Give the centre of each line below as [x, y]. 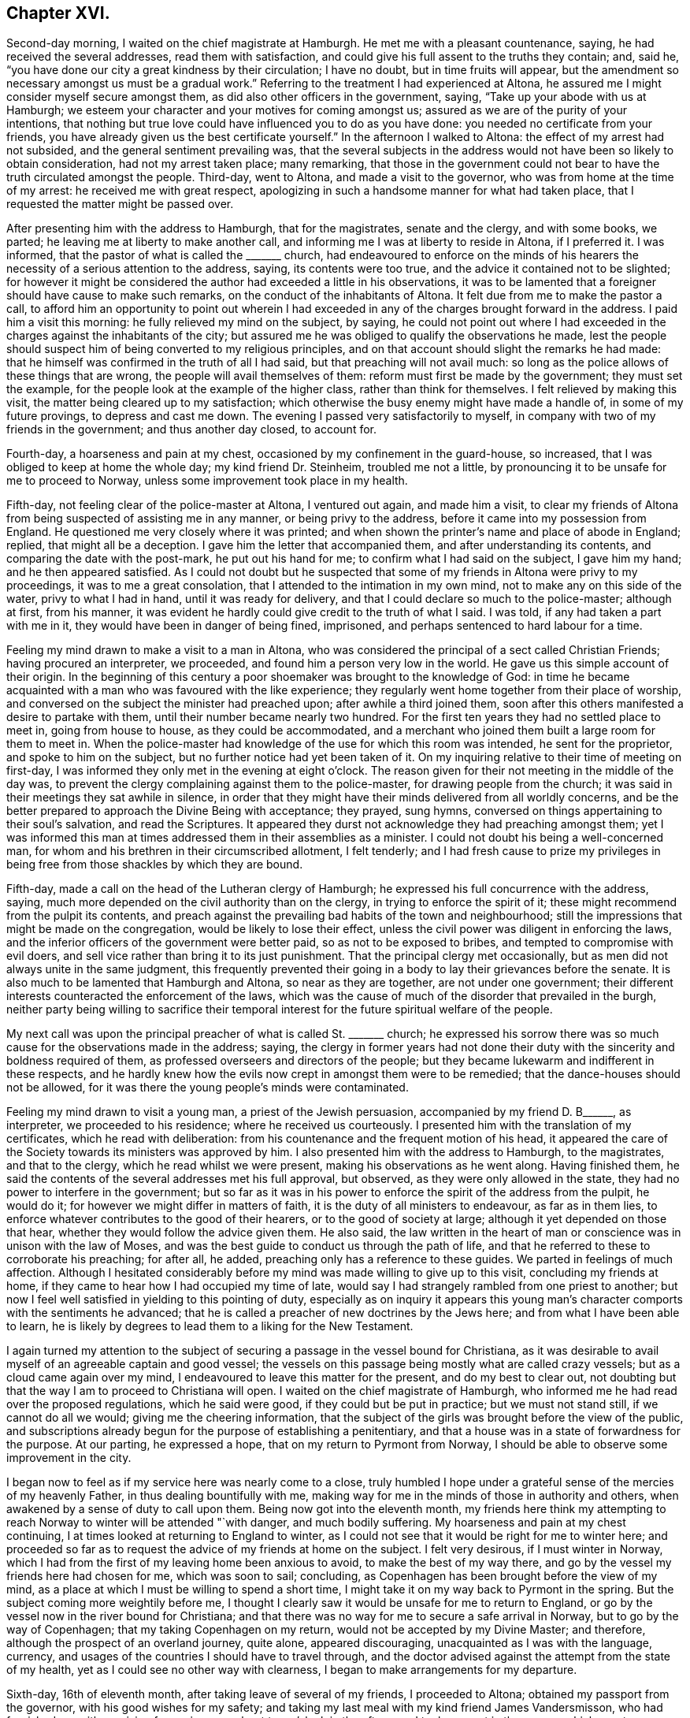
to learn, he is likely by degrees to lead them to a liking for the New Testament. [210, 1326]
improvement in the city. [69, 1458]
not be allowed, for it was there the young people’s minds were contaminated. [208, 1088]
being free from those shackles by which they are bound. [155, 865]
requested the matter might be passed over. [120, 204]
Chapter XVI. [58, 13]
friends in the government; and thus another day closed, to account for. [191, 429]
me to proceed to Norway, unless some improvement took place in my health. [207, 481]
